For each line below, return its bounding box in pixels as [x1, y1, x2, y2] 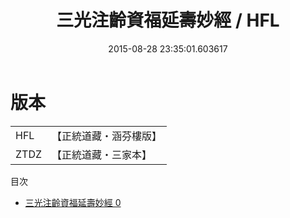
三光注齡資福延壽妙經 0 [24, 196, 122, 208]
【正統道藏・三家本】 [51, 147, 153, 161]
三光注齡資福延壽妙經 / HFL [56, 9, 280, 32]
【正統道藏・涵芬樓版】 [51, 129, 163, 143]
